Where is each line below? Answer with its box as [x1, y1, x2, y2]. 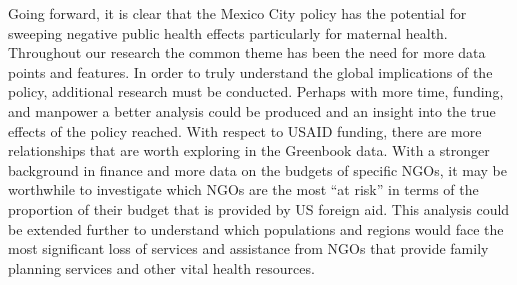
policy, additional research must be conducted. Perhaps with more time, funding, [8, 81, 504, 102]
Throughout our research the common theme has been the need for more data [8, 42, 486, 63]
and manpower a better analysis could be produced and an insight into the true [8, 100, 496, 121]
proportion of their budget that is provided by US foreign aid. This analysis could [8, 198, 510, 219]
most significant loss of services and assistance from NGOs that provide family [8, 238, 489, 259]
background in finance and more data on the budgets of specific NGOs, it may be [8, 159, 507, 180]
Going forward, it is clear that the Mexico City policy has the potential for [8, 3, 467, 23]
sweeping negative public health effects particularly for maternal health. [8, 22, 448, 43]
